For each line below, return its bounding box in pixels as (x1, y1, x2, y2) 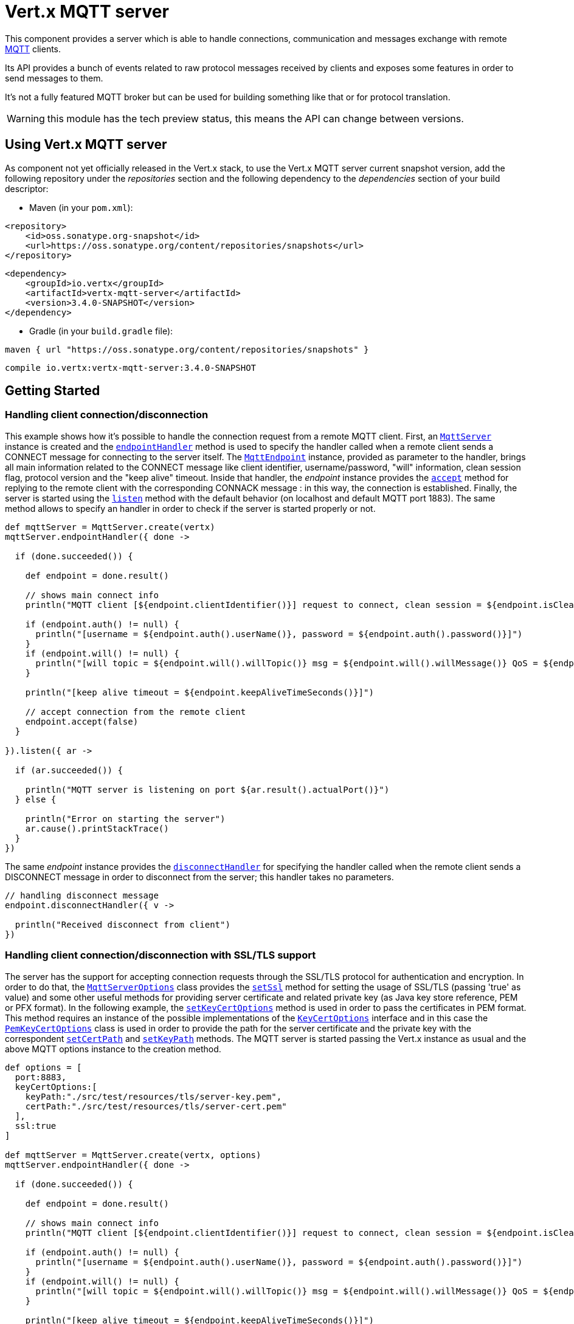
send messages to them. (5, 72, 103, 83)
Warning (7, 112, 45, 125)
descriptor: (5, 183, 49, 194)
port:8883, (15, 1072, 67, 1082)
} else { (15, 794, 57, 804)
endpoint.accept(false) (25, 716, 139, 726)
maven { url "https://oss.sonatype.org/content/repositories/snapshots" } (5, 344, 369, 354)
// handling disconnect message (5, 890, 159, 900)
